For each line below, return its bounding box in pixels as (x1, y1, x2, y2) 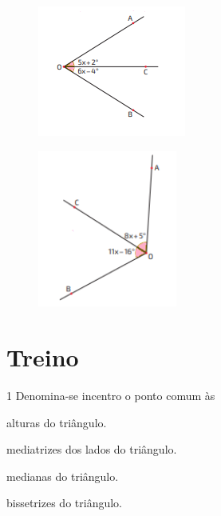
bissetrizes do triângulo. (6, 494, 122, 511)
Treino (6, 341, 79, 374)
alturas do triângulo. (6, 414, 107, 430)
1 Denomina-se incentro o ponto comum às (6, 387, 215, 404)
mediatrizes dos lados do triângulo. (6, 441, 177, 458)
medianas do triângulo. (6, 467, 119, 484)
